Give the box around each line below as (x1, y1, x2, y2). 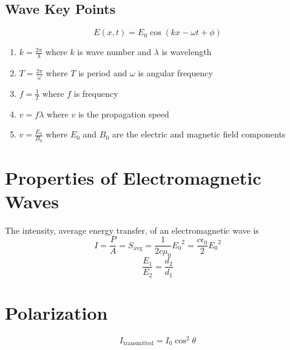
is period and (78, 67, 127, 79)
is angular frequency (138, 67, 213, 79)
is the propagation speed (78, 107, 169, 120)
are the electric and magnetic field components (112, 128, 286, 140)
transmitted (123, 340, 154, 347)
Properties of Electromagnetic (5, 165, 261, 190)
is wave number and (77, 45, 152, 58)
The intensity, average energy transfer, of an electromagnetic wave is (5, 223, 259, 236)
